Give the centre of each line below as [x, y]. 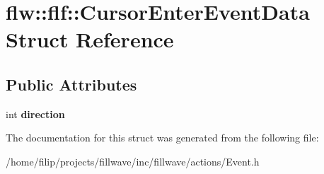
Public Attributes [71, 84]
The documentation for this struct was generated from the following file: [162, 138]
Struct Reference [90, 39]
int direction [35, 114]
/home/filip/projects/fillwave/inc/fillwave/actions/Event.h [133, 161]
